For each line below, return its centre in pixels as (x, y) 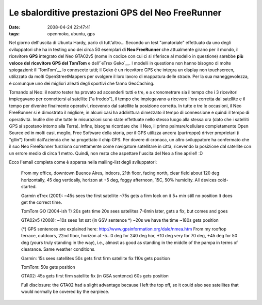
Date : (15, 27)
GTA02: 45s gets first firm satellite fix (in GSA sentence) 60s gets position (95, 276)
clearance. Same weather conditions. (58, 249)
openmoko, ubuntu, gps (71, 33)
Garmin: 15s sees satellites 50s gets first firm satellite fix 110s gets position (96, 258)
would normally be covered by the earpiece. (65, 292)
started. (29, 187)
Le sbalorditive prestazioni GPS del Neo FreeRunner (115, 13)
